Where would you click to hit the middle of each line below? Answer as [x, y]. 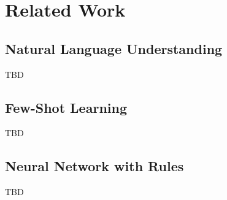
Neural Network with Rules [94, 166]
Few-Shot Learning [66, 107]
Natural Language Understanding [114, 48]
